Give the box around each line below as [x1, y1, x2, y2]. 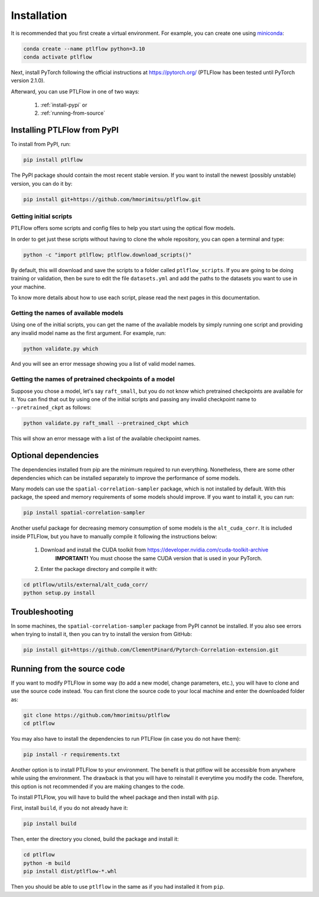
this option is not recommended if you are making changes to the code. [11, 783, 185, 790]
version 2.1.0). [11, 77, 45, 84]
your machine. [11, 283, 46, 290]
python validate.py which [23, 345, 99, 352]
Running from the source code [11, 663, 125, 674]
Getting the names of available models [11, 308, 124, 317]
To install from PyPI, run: [11, 141, 71, 148]
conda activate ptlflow [23, 53, 93, 60]
